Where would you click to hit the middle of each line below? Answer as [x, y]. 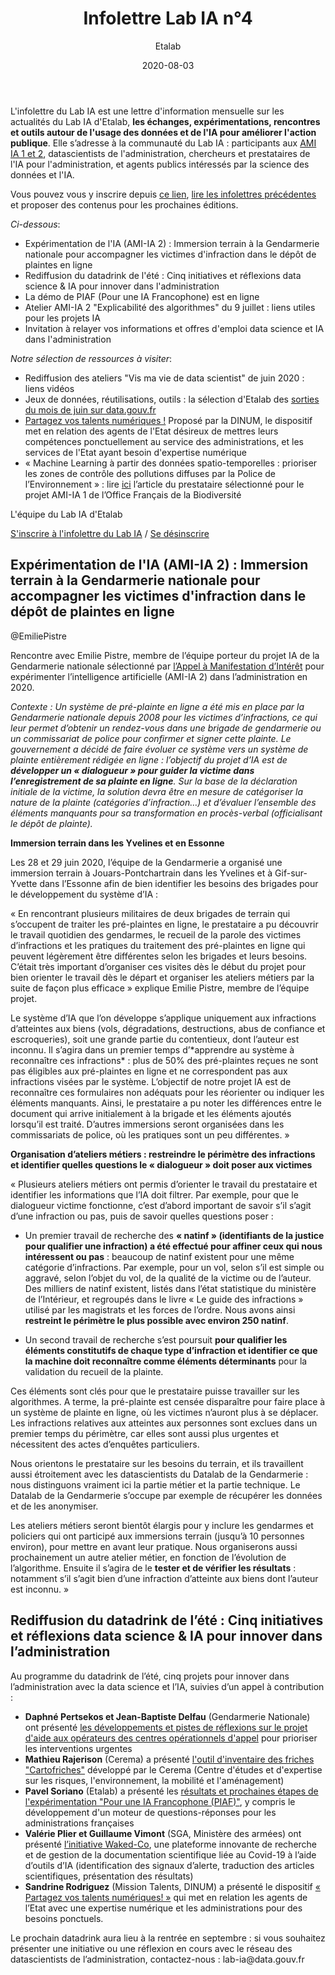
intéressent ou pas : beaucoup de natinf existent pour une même [159, 1256]
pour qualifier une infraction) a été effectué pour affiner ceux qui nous [173, 1246]
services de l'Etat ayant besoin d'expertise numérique [136, 452]
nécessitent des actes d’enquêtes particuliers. [105, 1444]
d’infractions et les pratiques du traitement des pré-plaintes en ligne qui [158, 945]
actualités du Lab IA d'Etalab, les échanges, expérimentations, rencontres [165, 121]
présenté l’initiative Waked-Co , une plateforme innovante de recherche [171, 1844]
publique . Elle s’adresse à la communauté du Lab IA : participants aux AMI [163, 143]
